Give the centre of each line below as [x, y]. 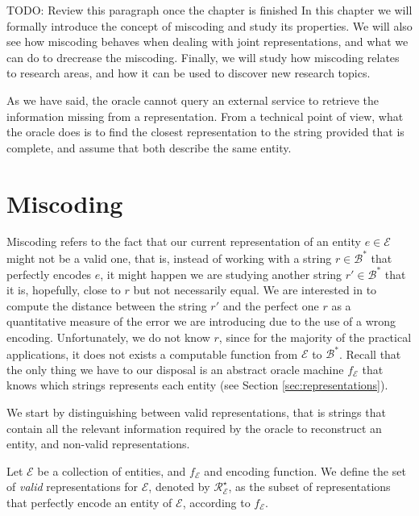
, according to [216, 502]
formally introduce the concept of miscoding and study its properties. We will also [209, 25]
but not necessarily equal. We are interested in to [255, 290]
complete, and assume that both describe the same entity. [149, 147]
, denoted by [179, 487]
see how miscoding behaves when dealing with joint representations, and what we [207, 42]
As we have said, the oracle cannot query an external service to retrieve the [193, 100]
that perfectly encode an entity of [89, 502]
